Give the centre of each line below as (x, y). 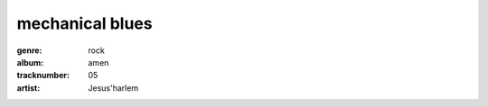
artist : (28, 88)
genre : (29, 50)
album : (30, 62)
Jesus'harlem (113, 88)
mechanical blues (84, 23)
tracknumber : (43, 76)
